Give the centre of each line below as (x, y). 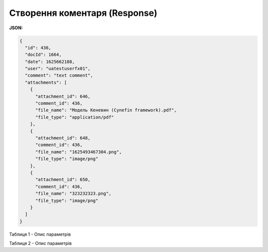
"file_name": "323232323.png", (73, 194)
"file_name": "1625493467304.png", (79, 152)
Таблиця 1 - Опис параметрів (40, 234)
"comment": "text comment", (59, 75)
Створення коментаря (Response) (83, 13)
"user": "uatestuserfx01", (58, 69)
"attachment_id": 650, (63, 180)
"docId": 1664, (43, 55)
